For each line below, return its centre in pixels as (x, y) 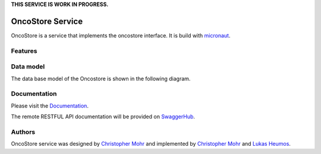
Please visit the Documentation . (50, 106)
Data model (28, 67)
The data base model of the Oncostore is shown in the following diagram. (101, 78)
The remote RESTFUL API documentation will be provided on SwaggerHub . (103, 117)
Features (24, 51)
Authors (23, 132)
